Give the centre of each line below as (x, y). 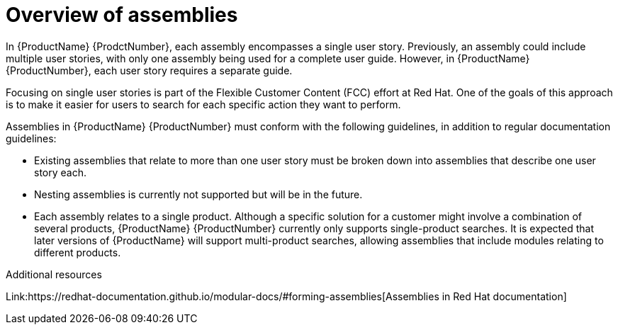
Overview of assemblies (122, 15)
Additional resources (54, 274)
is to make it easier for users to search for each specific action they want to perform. (203, 104)
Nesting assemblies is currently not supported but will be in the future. (198, 194)
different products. (78, 252)
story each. (60, 172)
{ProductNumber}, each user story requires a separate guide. (149, 70)
